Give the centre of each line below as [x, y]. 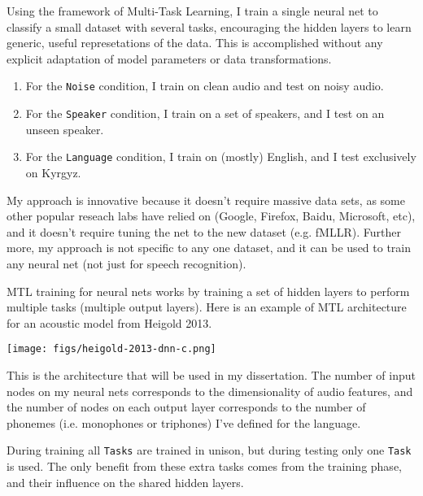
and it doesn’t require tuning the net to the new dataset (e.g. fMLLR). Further [204, 231]
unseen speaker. [65, 129]
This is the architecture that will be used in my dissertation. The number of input [211, 374]
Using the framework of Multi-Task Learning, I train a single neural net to [192, 11]
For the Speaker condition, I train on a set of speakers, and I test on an [205, 113]
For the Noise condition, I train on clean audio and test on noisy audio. [205, 86]
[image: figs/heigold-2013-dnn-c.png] [111, 349]
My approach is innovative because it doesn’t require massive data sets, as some [206, 200]
